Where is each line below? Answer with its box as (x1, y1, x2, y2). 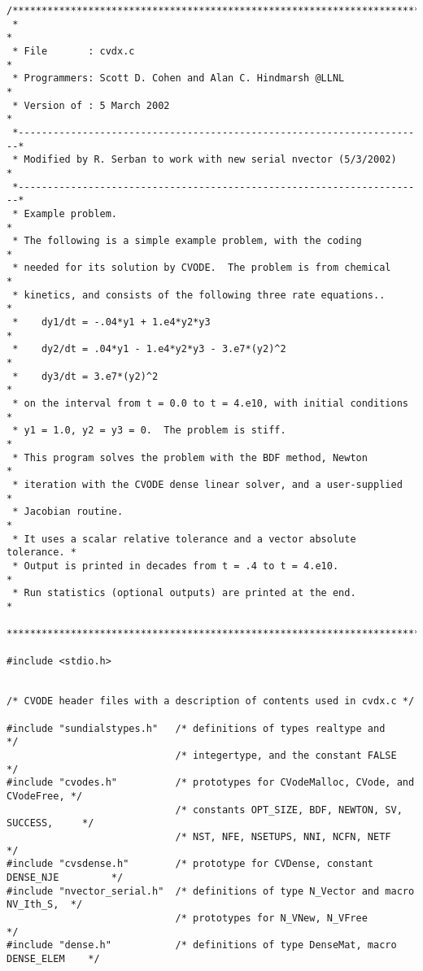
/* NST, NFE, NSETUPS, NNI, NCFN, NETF (175, 831, 391, 843)
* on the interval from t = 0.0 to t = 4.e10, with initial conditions (12, 398, 408, 410)
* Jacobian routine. (12, 506, 124, 518)
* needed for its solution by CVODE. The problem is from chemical (12, 262, 391, 274)
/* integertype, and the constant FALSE (175, 750, 397, 762)
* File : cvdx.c (12, 45, 135, 57)
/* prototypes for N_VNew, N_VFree (175, 912, 368, 924)
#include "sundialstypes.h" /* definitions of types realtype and (7, 722, 386, 734)
